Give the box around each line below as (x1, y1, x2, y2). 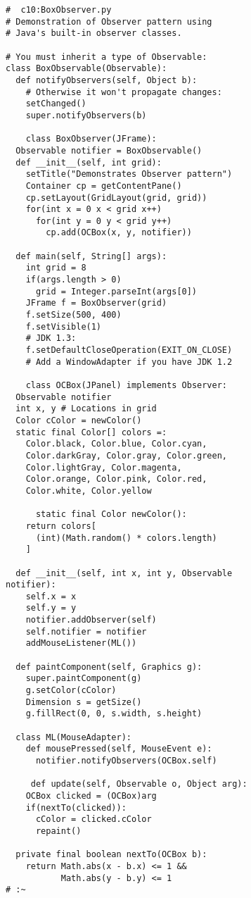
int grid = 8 (25, 263, 86, 273)
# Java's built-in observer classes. (6, 28, 182, 39)
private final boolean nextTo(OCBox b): (15, 849, 207, 860)
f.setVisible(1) (25, 321, 102, 332)
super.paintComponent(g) (25, 673, 142, 684)
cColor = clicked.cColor (35, 814, 152, 825)
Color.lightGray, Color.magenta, (25, 462, 182, 473)
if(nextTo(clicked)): (25, 802, 127, 813)
